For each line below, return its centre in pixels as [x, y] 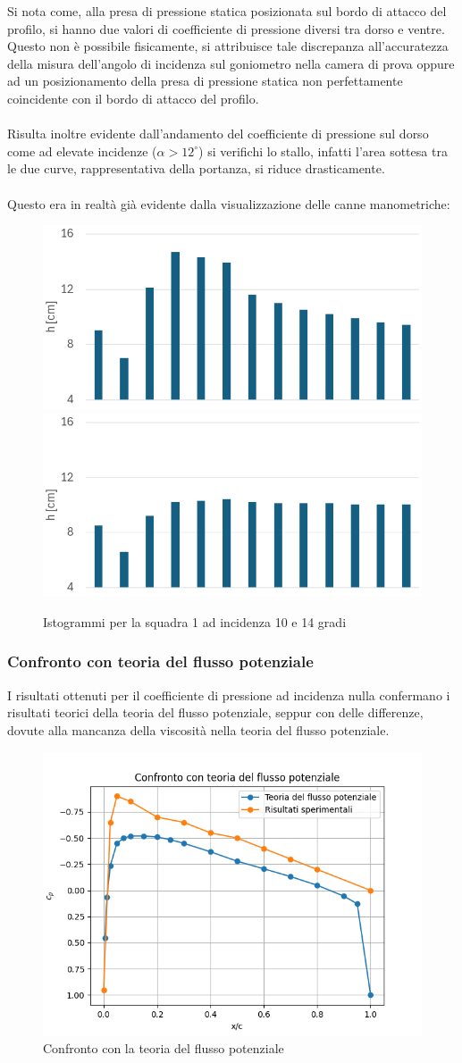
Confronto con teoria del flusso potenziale [160, 661]
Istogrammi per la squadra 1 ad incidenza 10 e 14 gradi [195, 621]
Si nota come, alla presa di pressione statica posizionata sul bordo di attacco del [227, 11]
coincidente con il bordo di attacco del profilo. [133, 98]
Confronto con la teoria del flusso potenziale [164, 1048]
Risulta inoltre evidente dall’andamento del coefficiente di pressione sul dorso [218, 134]
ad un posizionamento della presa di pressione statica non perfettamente [205, 81]
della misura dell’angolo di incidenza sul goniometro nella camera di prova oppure [231, 63]
